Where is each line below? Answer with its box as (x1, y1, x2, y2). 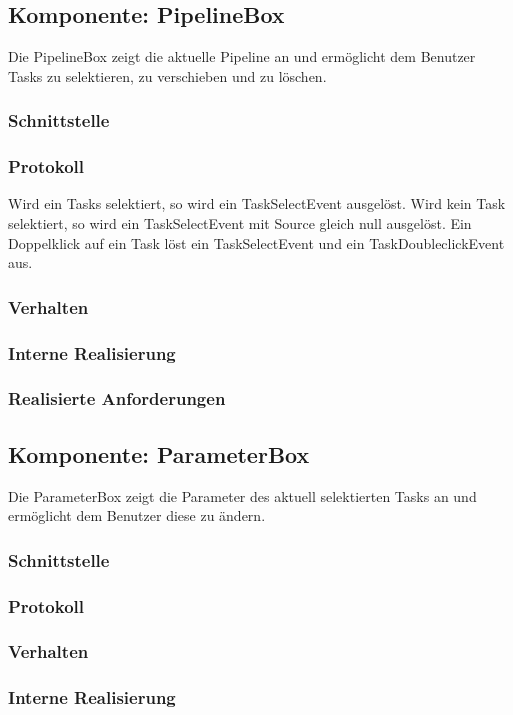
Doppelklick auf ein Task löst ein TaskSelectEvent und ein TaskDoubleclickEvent (8, 232, 505, 253)
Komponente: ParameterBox (8, 438, 310, 469)
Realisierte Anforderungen (8, 386, 226, 411)
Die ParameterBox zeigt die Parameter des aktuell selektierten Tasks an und (8, 485, 477, 506)
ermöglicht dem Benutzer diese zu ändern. (8, 505, 266, 526)
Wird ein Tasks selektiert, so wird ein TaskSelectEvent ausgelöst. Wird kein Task (8, 193, 506, 214)
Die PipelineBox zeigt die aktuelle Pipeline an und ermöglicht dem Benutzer (8, 46, 476, 67)
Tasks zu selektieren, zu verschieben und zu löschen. (8, 65, 327, 86)
